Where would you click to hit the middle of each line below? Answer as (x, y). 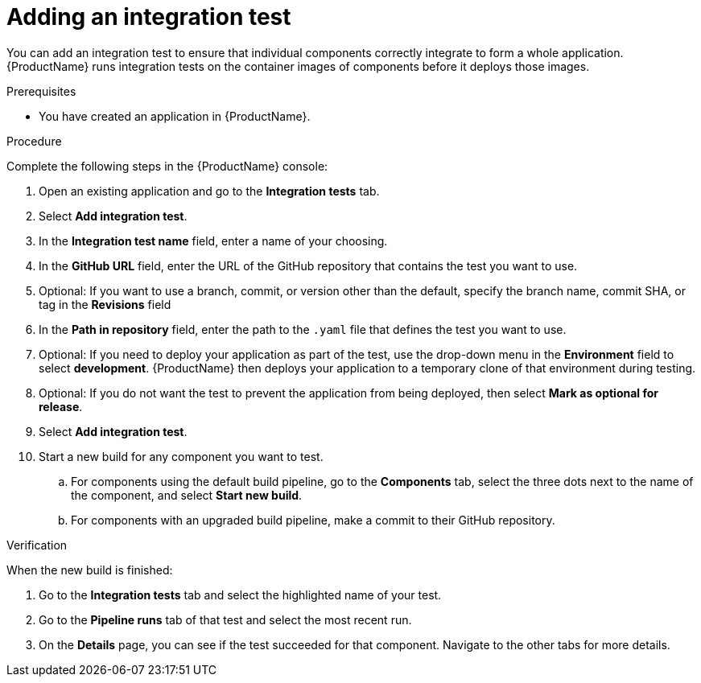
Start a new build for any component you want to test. (181, 456)
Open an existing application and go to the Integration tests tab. (209, 191)
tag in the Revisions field (105, 304)
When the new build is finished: (90, 570)
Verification (37, 545)
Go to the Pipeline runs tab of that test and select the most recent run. (225, 619)
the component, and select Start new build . (187, 495)
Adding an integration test (149, 17)
